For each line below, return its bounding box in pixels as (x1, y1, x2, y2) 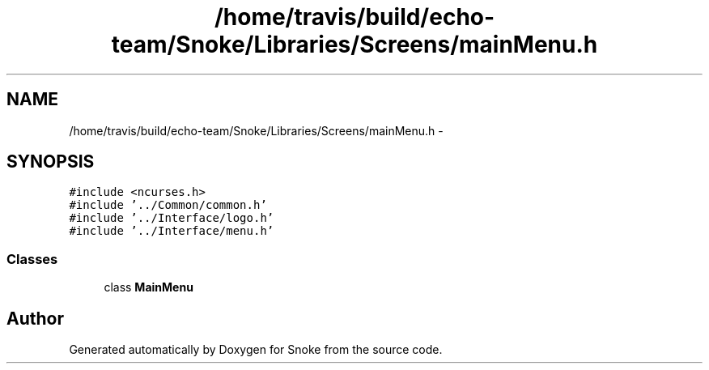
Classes (6, 250, 58, 267)
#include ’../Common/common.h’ (69, 198, 267, 212)
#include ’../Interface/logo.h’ (69, 211, 274, 225)
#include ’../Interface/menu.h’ (69, 224, 274, 238)
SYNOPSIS (6, 151, 95, 172)
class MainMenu (104, 280, 193, 295)
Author (6, 308, 64, 329)
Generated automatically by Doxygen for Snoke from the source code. (69, 342, 443, 357)
